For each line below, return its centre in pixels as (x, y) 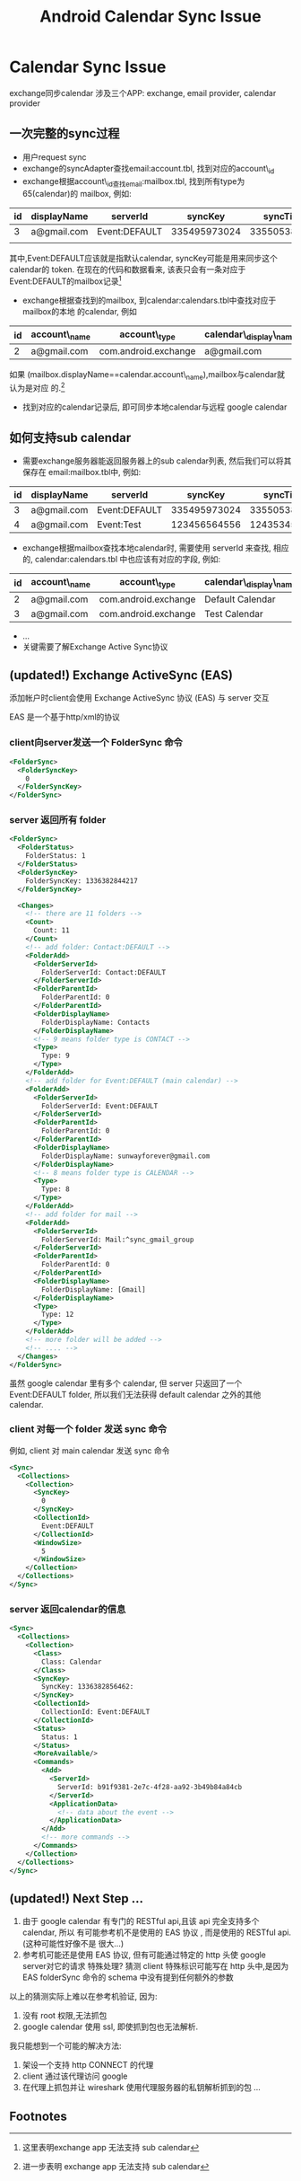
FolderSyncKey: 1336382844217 (82, 881)
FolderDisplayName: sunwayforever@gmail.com (126, 1156)
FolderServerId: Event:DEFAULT (100, 1106)
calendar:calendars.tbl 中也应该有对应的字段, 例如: (128, 560)
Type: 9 (56, 1056)
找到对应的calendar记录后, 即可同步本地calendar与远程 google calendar (155, 407)
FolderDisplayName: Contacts (96, 1022)
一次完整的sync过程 (64, 133)
